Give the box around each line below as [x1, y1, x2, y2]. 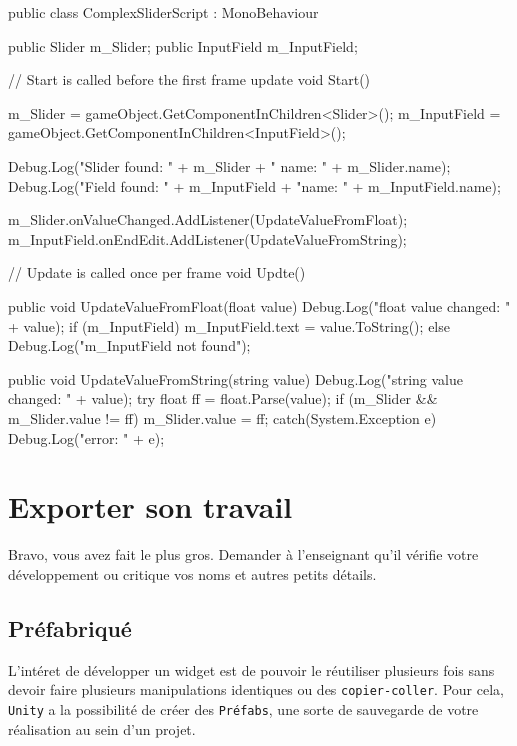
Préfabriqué [8, 612, 132, 643]
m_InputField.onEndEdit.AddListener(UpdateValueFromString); [8, 228, 407, 249]
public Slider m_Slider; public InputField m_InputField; [8, 35, 358, 56]
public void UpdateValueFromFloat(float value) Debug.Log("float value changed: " [8, 295, 511, 316]
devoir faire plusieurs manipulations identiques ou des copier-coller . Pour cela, [8, 679, 504, 700]
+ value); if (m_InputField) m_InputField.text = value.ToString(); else [8, 315, 450, 336]
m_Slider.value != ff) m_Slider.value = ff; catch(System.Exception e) [8, 407, 437, 428]
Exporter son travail [8, 486, 293, 527]
